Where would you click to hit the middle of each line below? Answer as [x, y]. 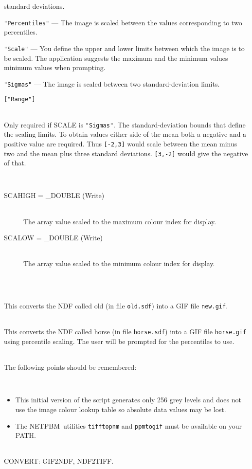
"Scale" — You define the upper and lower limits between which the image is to [124, 48]
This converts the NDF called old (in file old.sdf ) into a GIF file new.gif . [116, 306]
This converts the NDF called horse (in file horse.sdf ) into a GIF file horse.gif [125, 332]
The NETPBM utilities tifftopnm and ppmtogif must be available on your [128, 425]
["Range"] [20, 99]
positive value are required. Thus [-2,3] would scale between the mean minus [121, 143]
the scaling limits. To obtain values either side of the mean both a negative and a [125, 134]
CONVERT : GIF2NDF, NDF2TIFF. [59, 461]
